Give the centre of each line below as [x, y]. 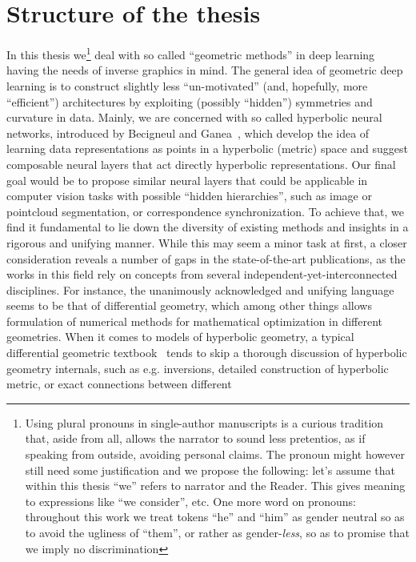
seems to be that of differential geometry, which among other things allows [189, 305]
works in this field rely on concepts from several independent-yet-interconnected [202, 274]
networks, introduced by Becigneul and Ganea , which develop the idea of [188, 132]
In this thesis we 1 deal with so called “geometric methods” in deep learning [191, 53]
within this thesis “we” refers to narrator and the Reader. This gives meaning [215, 486]
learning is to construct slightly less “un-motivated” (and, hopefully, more [187, 85]
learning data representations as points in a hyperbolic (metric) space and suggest [208, 149]
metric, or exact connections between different [119, 384]
